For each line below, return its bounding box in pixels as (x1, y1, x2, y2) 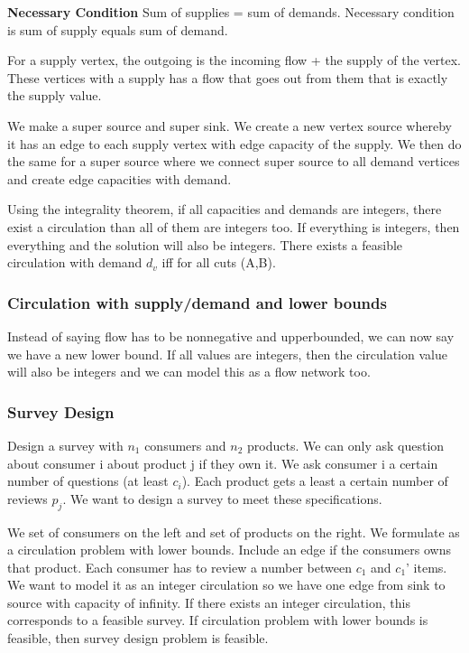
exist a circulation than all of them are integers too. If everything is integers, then (7, 217, 460, 236)
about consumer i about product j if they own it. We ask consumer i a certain (7, 453, 438, 472)
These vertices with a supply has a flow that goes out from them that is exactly (7, 68, 448, 87)
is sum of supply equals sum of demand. (7, 20, 228, 39)
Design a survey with (7, 435, 124, 454)
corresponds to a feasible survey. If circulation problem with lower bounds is (7, 611, 428, 630)
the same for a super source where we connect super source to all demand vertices (7, 152, 460, 171)
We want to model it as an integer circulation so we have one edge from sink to (7, 575, 446, 594)
